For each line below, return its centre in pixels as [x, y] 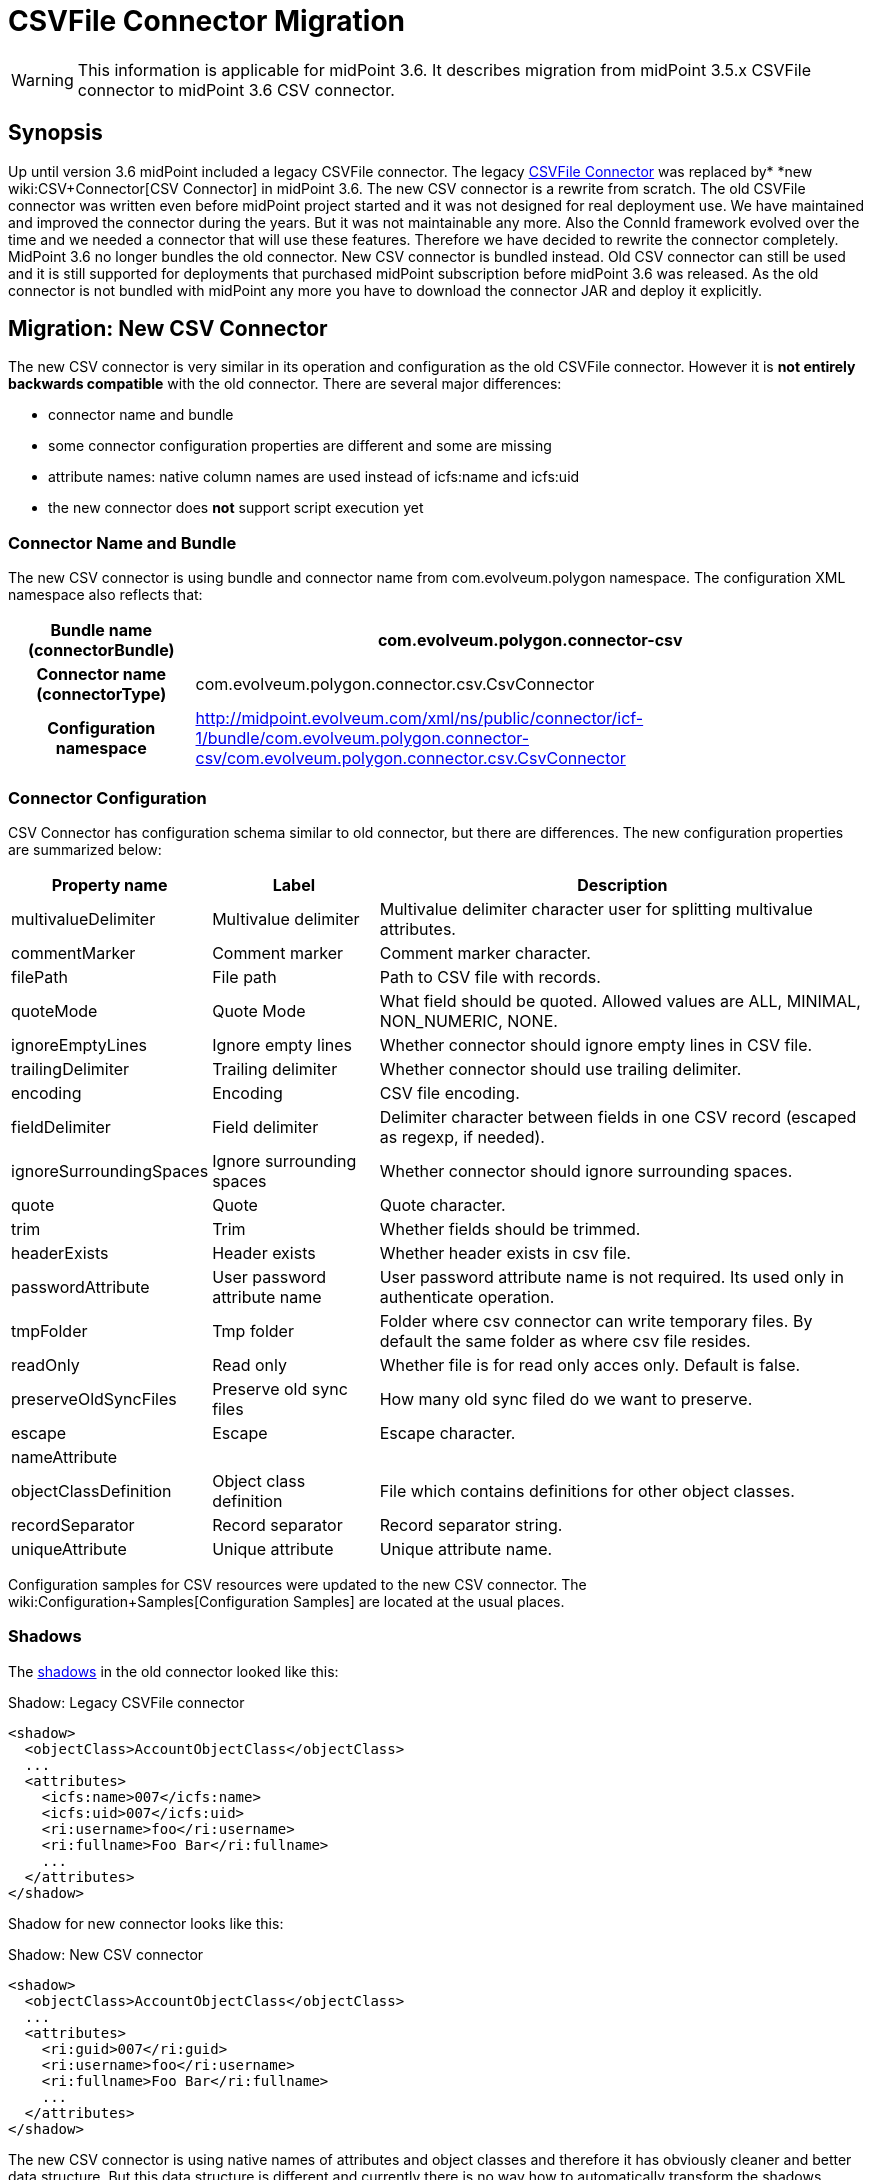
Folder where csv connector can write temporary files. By [596, 1320]
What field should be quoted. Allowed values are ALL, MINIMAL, [620, 1000]
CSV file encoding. [449, 1092]
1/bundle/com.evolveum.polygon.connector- [362, 738]
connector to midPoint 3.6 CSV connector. [236, 89]
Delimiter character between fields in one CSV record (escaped [618, 1116]
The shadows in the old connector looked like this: [173, 1671]
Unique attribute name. [466, 1548]
